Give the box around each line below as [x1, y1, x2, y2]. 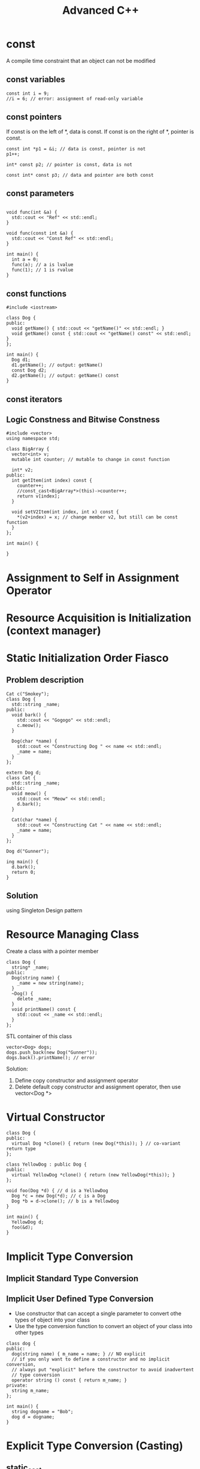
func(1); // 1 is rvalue [11, 267, 74, 273]
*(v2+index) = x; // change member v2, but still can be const [17, 514, 178, 520]
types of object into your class [14, 1316, 90, 1323]
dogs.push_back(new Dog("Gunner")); [6, 1049, 98, 1055]
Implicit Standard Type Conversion [6, 1274, 139, 1284]
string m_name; [11, 1387, 50, 1393]
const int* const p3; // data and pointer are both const [6, 172, 154, 178]
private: [6, 1382, 28, 1388]
